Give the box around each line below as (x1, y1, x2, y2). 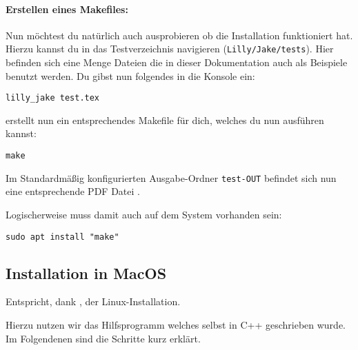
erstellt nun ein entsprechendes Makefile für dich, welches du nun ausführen (6, 112, 324, 127)
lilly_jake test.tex (6, 93, 100, 103)
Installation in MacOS (6, 262, 167, 283)
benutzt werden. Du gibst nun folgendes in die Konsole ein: (6, 68, 255, 83)
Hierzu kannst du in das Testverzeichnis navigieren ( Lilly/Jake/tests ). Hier (6, 41, 334, 56)
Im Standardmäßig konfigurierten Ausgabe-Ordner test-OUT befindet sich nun (6, 170, 337, 185)
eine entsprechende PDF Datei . (6, 184, 140, 198)
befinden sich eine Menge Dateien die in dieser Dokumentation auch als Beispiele (6, 55, 348, 70)
